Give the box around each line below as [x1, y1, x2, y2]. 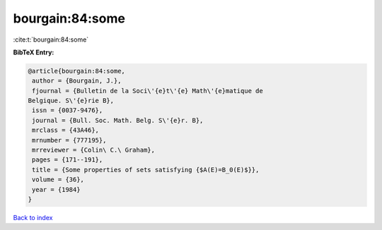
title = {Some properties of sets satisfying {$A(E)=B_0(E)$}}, [32, 166, 260, 174]
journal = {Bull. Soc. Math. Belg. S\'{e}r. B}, [32, 116, 204, 124]
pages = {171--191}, [32, 156, 103, 164]
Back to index [13, 213, 53, 222]
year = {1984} [32, 186, 81, 193]
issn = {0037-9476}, [32, 107, 103, 114]
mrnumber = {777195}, [32, 136, 107, 144]
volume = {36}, [32, 176, 85, 183]
